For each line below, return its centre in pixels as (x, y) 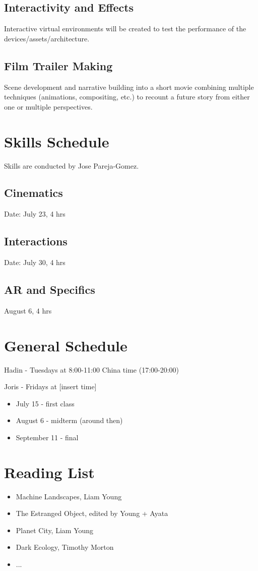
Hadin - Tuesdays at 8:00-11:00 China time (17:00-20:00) (92, 369)
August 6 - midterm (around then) (69, 420)
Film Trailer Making (58, 65)
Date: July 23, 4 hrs (35, 214)
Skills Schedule (57, 141)
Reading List (49, 472)
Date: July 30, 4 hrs (35, 262)
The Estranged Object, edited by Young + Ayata (92, 513)
